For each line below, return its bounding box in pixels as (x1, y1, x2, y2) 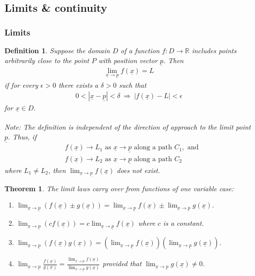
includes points (192, 45, 237, 55)
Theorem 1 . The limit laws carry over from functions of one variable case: (4, 183, 234, 193)
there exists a (58, 79, 98, 90)
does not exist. (117, 165, 160, 175)
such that (119, 79, 147, 90)
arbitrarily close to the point (4, 55, 89, 65)
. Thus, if (8, 132, 37, 142)
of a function (121, 45, 160, 55)
